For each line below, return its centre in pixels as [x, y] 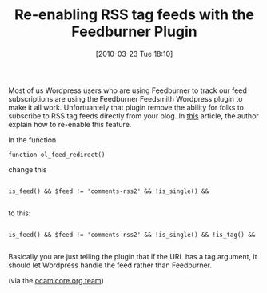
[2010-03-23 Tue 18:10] [134, 54]
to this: [20, 213]
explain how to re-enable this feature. [70, 124]
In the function [32, 140]
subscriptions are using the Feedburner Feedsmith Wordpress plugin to [126, 98]
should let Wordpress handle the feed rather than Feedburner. [110, 265]
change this [28, 169]
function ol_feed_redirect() [57, 155]
